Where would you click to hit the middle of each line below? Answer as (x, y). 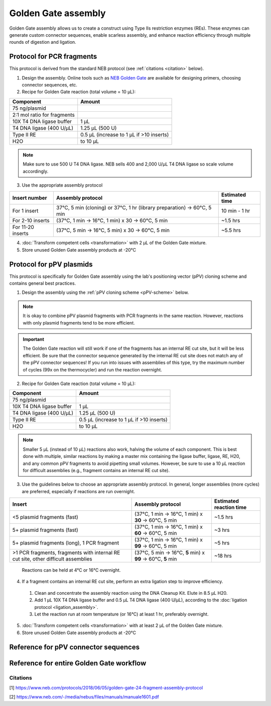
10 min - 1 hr (236, 211)
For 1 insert (25, 211)
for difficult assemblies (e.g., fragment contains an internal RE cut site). (96, 470)
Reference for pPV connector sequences (75, 647)
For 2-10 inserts (31, 220)
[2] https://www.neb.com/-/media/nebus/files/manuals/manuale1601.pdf (84, 697)
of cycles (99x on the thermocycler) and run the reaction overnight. (93, 369)
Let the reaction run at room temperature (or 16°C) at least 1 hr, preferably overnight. (121, 614)
